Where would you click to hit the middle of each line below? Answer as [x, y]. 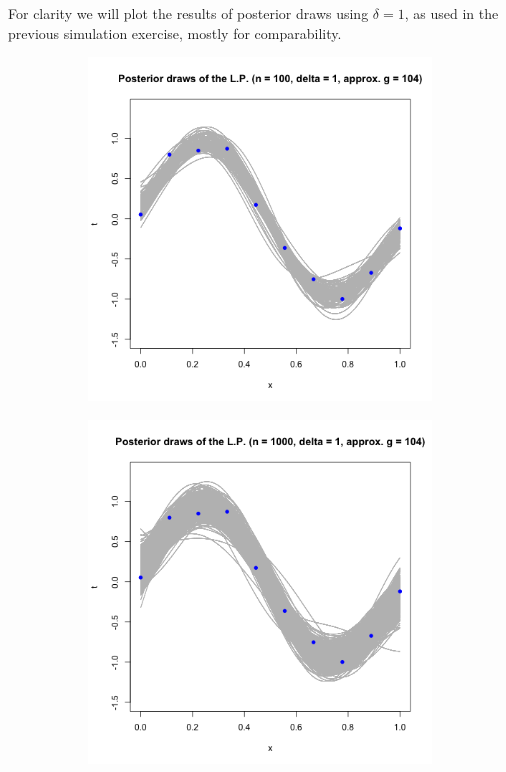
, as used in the [451, 13]
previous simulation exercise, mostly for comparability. [175, 32]
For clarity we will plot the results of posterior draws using [188, 13]
